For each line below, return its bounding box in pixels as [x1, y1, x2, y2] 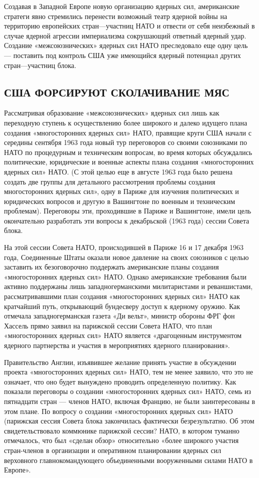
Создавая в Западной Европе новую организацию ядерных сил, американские [4, 1, 239, 11]
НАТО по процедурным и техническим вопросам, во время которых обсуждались [4, 146, 252, 157]
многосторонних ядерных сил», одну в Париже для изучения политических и [4, 186, 239, 196]
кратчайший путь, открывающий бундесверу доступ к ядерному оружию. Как [4, 300, 240, 311]
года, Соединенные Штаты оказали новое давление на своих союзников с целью [4, 251, 249, 262]
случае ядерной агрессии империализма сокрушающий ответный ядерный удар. [4, 30, 246, 40]
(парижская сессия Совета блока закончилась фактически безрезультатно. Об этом [4, 415, 254, 426]
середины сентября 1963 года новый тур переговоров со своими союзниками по [4, 137, 247, 147]
